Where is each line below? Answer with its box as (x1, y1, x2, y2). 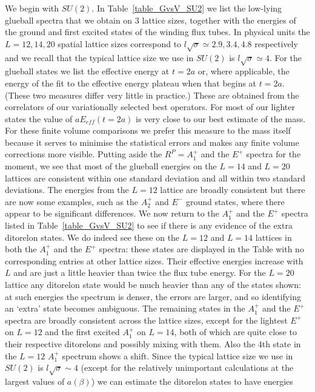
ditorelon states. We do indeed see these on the (5, 230, 180, 243)
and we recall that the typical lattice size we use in (5, 51, 194, 64)
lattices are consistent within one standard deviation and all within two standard (5, 171, 305, 184)
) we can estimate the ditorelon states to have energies (91, 374, 293, 387)
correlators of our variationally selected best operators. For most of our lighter (5, 100, 295, 113)
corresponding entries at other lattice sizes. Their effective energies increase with (5, 254, 303, 267)
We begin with (5, 2, 59, 14)
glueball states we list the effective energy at (5, 65, 170, 77)
